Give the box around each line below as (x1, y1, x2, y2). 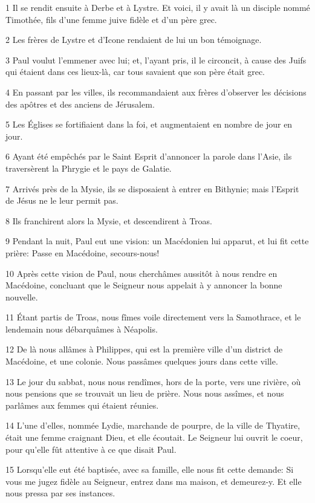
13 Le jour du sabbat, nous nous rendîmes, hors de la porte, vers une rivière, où (5, 375, 301, 388)
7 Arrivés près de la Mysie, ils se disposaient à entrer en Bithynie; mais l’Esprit (5, 182, 299, 195)
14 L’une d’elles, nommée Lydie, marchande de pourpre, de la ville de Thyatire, (5, 419, 300, 432)
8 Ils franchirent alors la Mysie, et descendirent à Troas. (5, 214, 213, 227)
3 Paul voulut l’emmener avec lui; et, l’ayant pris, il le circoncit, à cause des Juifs (5, 53, 307, 66)
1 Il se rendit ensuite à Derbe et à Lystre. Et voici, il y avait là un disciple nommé (5, 1, 310, 13)
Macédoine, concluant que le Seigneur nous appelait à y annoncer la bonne (5, 279, 282, 291)
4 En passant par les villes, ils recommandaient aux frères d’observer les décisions (5, 85, 307, 98)
